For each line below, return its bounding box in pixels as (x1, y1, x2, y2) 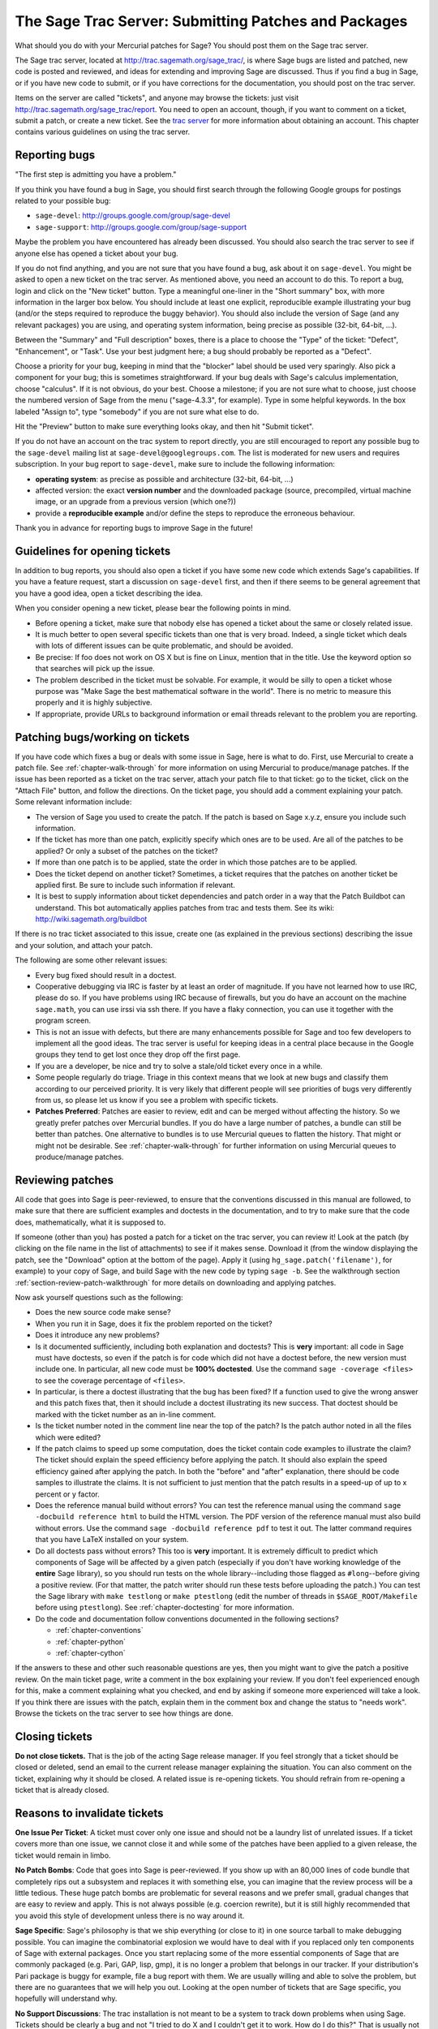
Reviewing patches (15, 1173, 114, 1187)
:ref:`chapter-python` (55, 1636, 126, 1647)
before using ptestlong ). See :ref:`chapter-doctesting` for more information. (35, 1603, 295, 1613)
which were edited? (35, 1432, 101, 1442)
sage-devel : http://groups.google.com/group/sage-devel (35, 211, 230, 221)
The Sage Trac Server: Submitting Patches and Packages (15, 12, 408, 30)
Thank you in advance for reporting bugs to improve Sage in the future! (15, 523, 253, 533)
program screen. (35, 1015, 91, 1026)
